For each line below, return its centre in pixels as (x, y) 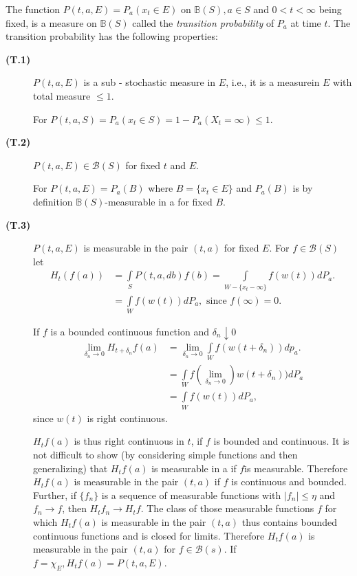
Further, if (55, 495)
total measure (62, 95)
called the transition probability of (203, 22)
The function (33, 9)
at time (306, 22)
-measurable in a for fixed (159, 201)
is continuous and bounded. (289, 481)
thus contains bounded (290, 521)
